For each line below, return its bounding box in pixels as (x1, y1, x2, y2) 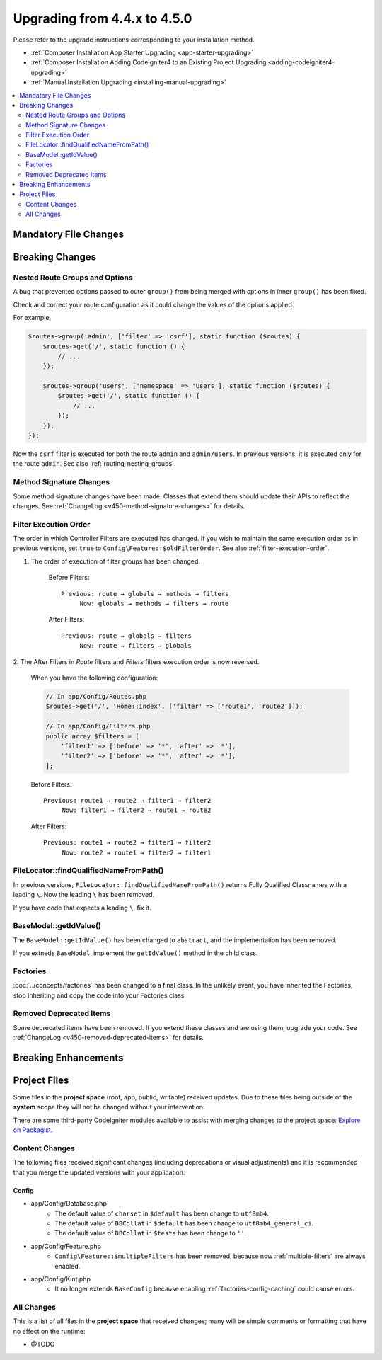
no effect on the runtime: (13, 1327, 86, 1335)
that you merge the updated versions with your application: (13, 1168, 185, 1177)
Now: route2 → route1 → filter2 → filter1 (62, 848, 212, 857)
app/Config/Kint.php (30, 1274, 91, 1283)
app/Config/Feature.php (30, 1242, 102, 1250)
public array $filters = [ (45, 732, 139, 740)
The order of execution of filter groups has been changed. (30, 556, 201, 566)
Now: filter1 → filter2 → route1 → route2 (62, 806, 212, 814)
